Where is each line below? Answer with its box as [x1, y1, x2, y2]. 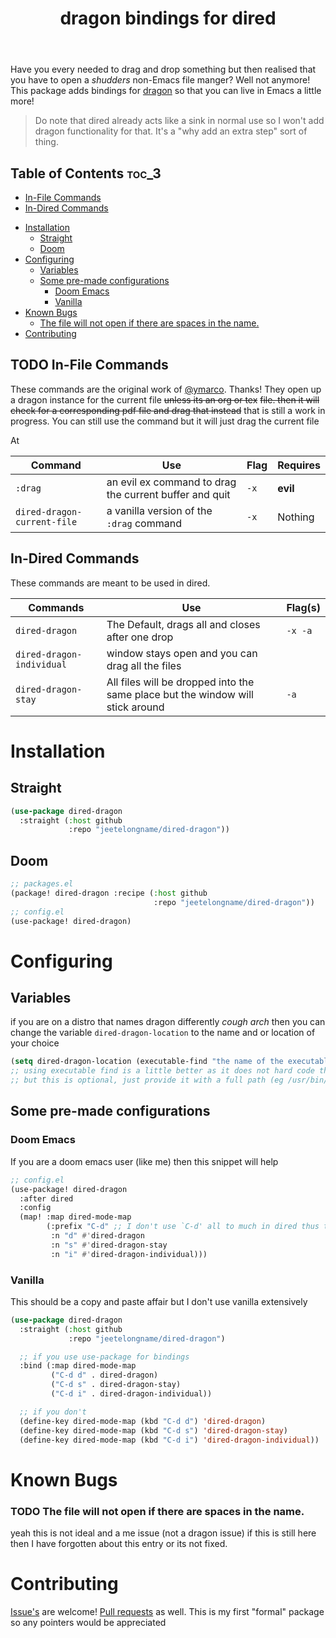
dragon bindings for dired [59, 7, 277, 30]
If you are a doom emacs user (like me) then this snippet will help [10, 1155, 279, 1167]
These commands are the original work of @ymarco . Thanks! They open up [10, 383, 322, 395]
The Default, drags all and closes [106, 617, 261, 631]
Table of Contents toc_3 [10, 165, 162, 182]
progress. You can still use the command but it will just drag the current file [10, 415, 320, 427]
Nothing [277, 510, 315, 524]
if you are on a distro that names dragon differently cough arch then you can [10, 1016, 326, 1028]
